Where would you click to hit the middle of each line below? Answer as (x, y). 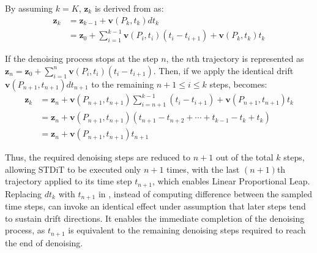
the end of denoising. (44, 242)
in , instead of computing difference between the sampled (205, 193)
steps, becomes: (238, 84)
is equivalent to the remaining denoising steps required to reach (187, 230)
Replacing (24, 193)
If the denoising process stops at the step (82, 59)
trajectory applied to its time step (69, 181)
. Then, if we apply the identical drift (223, 70)
